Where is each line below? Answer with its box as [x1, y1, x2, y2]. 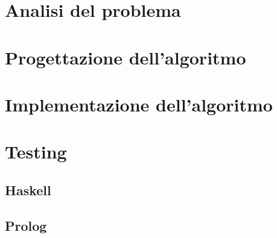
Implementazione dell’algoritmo [5, 92, 273, 116]
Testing [5, 139, 67, 164]
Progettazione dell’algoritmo [5, 45, 246, 69]
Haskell [5, 180, 51, 199]
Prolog [5, 216, 47, 234]
